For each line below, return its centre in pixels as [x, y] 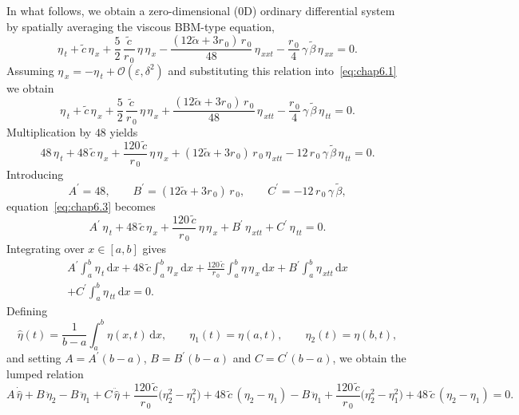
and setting [34, 358]
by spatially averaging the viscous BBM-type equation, [141, 26]
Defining [27, 311]
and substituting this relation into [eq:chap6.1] [282, 70]
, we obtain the [369, 358]
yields [124, 131]
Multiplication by [49, 131]
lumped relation [45, 373]
